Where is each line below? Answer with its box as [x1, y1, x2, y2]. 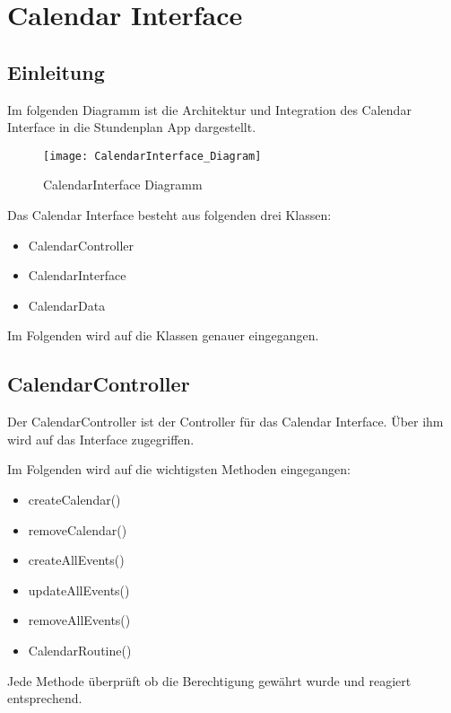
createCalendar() [28, 489, 121, 508]
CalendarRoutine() [28, 640, 132, 659]
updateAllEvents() [28, 580, 130, 599]
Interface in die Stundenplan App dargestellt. [7, 118, 256, 136]
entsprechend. [7, 689, 82, 708]
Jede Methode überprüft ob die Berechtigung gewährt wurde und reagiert [7, 671, 412, 690]
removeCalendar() [28, 520, 127, 539]
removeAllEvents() [28, 611, 131, 629]
